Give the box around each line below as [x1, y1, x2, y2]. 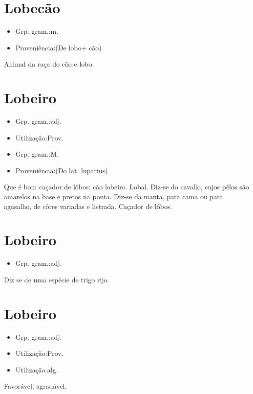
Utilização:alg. [15, 364, 58, 374]
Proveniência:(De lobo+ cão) [15, 42, 102, 52]
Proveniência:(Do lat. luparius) [15, 165, 108, 175]
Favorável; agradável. [4, 381, 67, 391]
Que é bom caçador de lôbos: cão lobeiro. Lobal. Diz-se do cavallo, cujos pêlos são [4, 182, 249, 192]
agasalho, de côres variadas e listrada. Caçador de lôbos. [4, 201, 172, 211]
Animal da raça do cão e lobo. [4, 59, 94, 69]
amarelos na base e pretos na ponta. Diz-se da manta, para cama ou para [4, 191, 223, 201]
